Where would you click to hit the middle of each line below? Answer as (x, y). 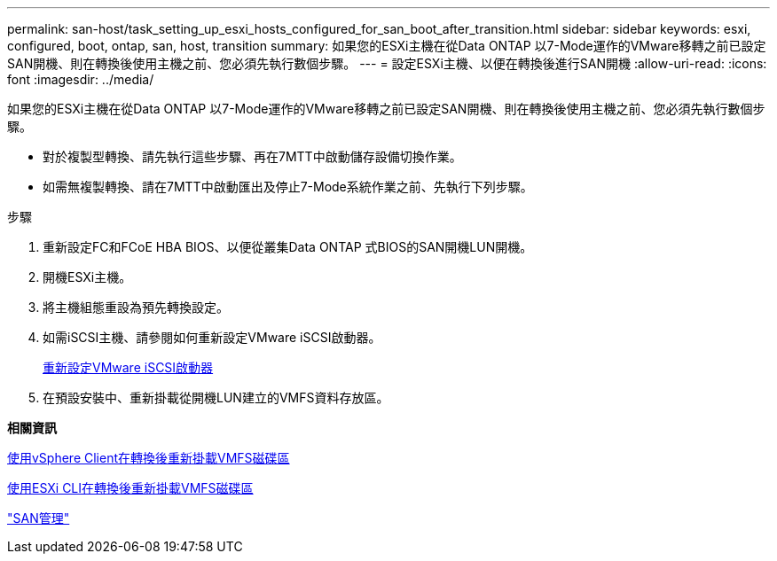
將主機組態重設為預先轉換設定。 (136, 307)
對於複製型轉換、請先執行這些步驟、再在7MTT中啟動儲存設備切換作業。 (252, 156)
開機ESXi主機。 (87, 277)
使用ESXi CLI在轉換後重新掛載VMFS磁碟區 (130, 488)
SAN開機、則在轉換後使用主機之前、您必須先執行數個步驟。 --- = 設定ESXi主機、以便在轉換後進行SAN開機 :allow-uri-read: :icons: (387, 63)
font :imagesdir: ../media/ (81, 79)
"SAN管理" (39, 518)
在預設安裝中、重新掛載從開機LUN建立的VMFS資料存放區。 (216, 397)
